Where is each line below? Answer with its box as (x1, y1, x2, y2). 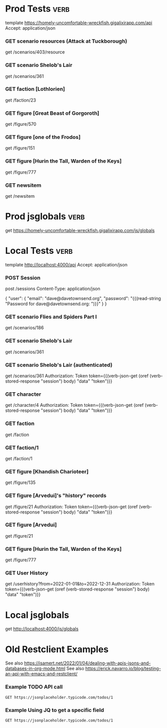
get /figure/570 (5, 121, 37, 127)
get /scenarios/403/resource (5, 49, 65, 55)
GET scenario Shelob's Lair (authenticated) (5, 361, 113, 368)
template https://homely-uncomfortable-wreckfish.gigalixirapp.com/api (5, 20, 152, 26)
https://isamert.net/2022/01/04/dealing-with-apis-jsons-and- (24, 660, 151, 666)
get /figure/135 (5, 479, 36, 486)
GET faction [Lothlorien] (5, 86, 65, 93)
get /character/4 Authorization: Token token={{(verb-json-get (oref (5, 402, 144, 408)
